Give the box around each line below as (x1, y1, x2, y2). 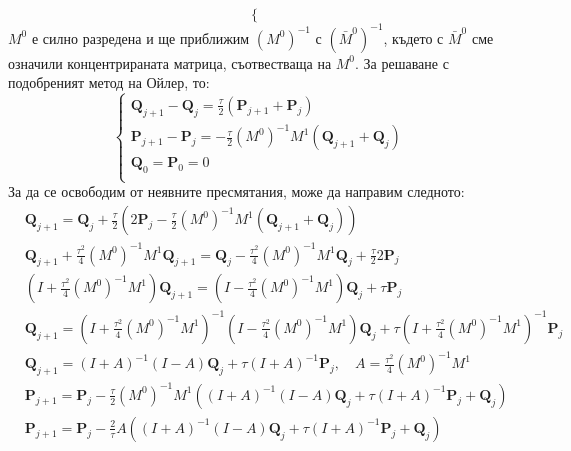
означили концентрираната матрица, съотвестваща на (8, 52, 332, 73)
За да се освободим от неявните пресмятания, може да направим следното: (8, 181, 465, 202)
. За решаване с (355, 52, 449, 73)
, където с (383, 27, 444, 48)
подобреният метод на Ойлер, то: (8, 72, 210, 93)
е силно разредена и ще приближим (31, 27, 250, 48)
